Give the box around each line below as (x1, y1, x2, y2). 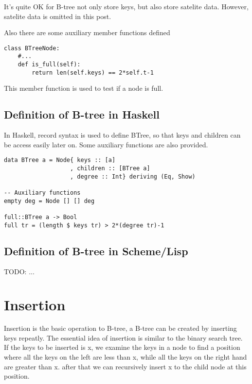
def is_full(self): (18, 61, 81, 68)
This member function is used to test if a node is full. (4, 83, 163, 93)
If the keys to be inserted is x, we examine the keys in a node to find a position (4, 342, 240, 352)
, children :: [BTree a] (70, 165, 150, 172)
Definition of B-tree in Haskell (4, 107, 160, 122)
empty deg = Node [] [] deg (4, 197, 95, 204)
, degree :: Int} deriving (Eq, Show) (70, 173, 196, 180)
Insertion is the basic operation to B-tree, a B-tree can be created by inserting (4, 323, 237, 333)
